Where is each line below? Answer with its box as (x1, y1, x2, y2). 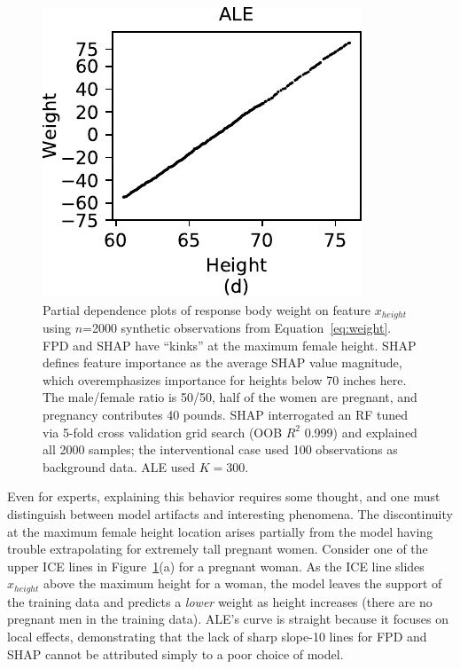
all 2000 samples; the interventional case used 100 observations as (43, 440, 398, 459)
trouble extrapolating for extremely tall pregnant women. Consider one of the (7, 539, 428, 558)
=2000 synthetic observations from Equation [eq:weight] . (82, 319, 392, 337)
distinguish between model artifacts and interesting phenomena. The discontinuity (7, 504, 453, 523)
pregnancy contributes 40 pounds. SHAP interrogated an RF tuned (43, 405, 409, 424)
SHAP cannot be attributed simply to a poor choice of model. (7, 644, 344, 663)
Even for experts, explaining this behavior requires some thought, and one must (7, 487, 441, 506)
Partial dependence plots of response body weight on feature (43, 300, 371, 319)
